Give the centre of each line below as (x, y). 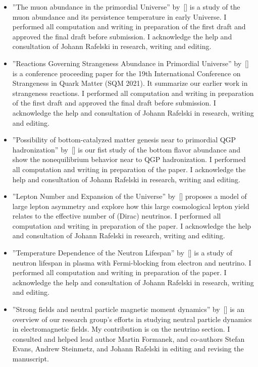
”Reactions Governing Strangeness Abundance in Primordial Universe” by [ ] (131, 63)
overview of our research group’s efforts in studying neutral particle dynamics (132, 319)
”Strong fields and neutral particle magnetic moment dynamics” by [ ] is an (128, 309)
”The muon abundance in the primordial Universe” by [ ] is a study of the (126, 7)
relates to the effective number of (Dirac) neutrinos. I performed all (117, 216)
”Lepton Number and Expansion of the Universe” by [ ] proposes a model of (130, 196)
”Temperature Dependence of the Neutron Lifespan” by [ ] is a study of (122, 253)
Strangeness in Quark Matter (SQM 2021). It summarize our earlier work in (130, 83)
